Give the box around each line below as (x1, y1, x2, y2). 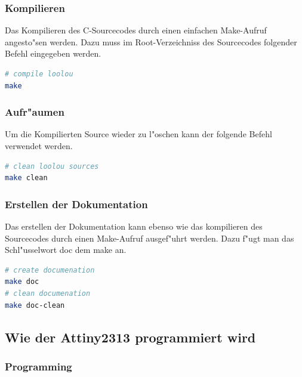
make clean (5, 174, 48, 183)
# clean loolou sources (5, 162, 99, 171)
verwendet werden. (5, 140, 73, 152)
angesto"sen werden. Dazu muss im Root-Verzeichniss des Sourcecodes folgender (5, 35, 297, 48)
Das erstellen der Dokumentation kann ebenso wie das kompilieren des (5, 220, 263, 232)
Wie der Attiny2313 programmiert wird (5, 327, 256, 346)
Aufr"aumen (5, 104, 64, 119)
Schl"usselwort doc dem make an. (5, 243, 127, 256)
